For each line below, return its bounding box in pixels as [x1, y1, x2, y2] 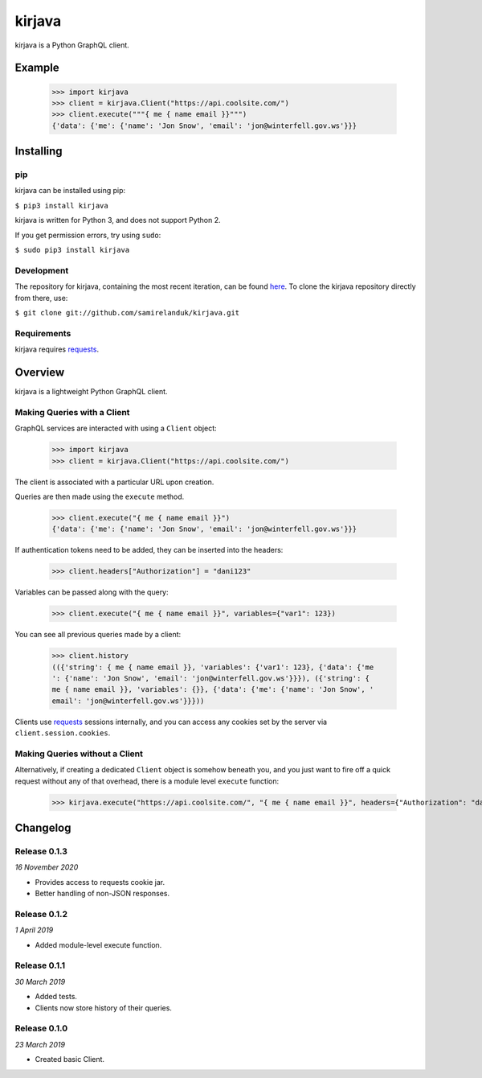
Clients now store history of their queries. [35, 1002, 173, 1013]
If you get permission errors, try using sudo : [14, 230, 161, 240]
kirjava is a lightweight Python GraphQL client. [14, 387, 168, 396]
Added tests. [35, 992, 78, 1002]
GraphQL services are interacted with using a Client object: [14, 423, 217, 434]
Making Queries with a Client [14, 406, 130, 418]
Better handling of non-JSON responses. [35, 889, 170, 899]
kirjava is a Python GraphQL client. [14, 40, 130, 50]
